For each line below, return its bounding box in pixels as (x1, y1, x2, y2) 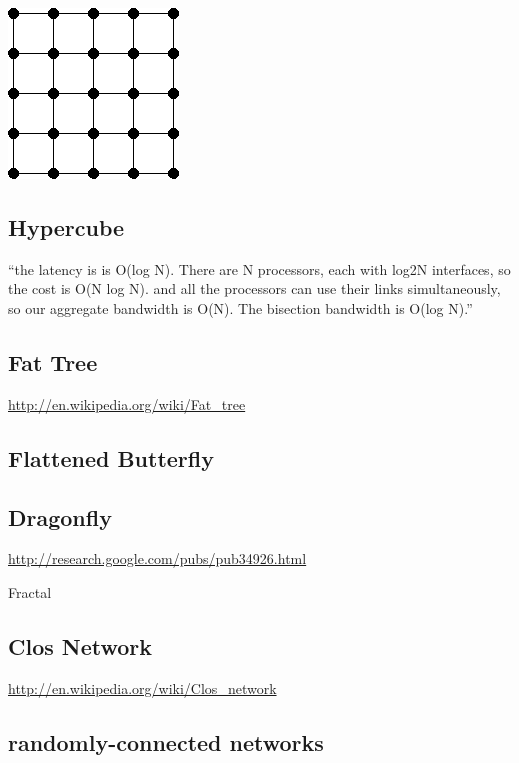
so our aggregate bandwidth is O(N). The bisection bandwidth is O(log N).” (8, 297, 473, 318)
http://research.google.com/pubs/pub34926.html (8, 548, 307, 569)
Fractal (8, 581, 52, 602)
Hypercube (8, 211, 125, 242)
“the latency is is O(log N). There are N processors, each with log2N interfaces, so (8, 258, 511, 279)
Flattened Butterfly (8, 442, 214, 473)
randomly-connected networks (8, 726, 324, 757)
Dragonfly (8, 501, 112, 532)
